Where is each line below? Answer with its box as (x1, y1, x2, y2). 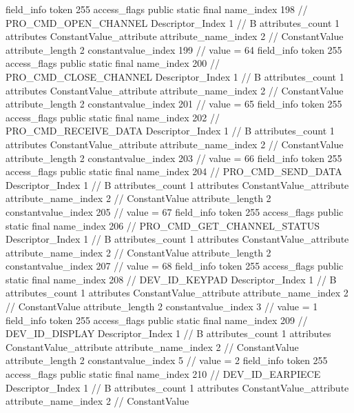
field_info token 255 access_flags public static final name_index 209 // (6, 312, 308, 327)
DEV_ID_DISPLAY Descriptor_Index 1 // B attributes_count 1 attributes (6, 326, 331, 341)
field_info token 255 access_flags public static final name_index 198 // (6, 2, 308, 16)
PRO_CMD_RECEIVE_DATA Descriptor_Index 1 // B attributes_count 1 (6, 123, 335, 138)
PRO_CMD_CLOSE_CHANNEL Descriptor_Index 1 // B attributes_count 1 (6, 69, 344, 83)
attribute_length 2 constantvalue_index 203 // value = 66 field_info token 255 (6, 150, 342, 165)
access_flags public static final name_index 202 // (6, 110, 220, 124)
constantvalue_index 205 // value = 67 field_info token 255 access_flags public (6, 204, 344, 219)
